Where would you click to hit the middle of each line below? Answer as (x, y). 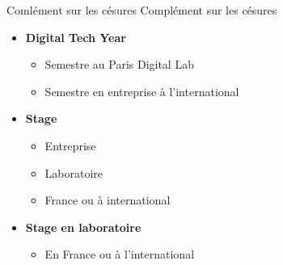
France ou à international (108, 200)
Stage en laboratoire (83, 227)
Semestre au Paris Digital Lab (119, 64)
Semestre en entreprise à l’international (142, 91)
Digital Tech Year (76, 37)
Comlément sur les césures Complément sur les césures (142, 10)
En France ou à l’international (120, 254)
